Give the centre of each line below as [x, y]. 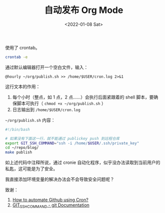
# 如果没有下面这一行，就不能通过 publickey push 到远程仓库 [62, 138]
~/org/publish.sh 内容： [30, 120]
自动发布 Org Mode [84, 10]
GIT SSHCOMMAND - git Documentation [51, 206]
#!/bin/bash [17, 129]
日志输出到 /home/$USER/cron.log [46, 109]
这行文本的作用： [23, 86]
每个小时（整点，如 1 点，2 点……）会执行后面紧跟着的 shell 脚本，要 [83, 97]
